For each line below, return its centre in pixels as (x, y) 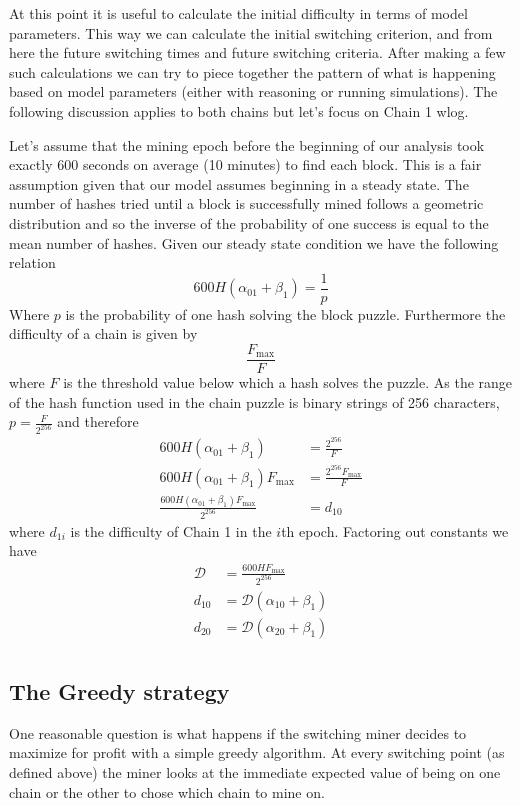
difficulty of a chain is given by (103, 333)
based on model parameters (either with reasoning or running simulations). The (253, 91)
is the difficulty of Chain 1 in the (171, 530)
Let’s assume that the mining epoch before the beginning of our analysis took (247, 144)
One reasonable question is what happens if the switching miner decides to (238, 732)
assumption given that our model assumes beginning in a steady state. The (239, 183)
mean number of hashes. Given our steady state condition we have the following (254, 242)
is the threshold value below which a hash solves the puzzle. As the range (288, 382)
